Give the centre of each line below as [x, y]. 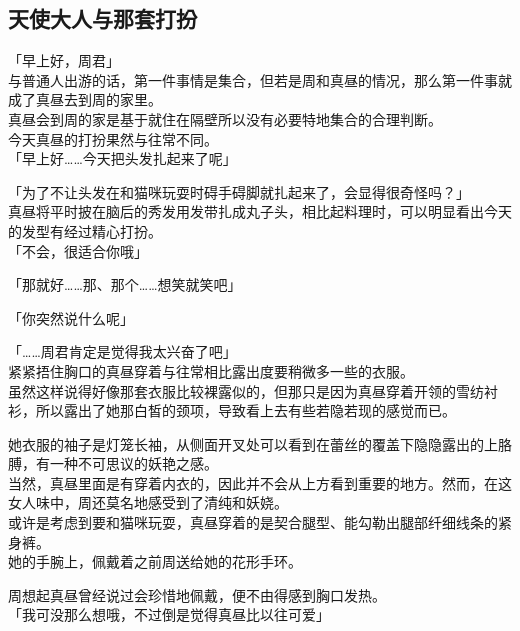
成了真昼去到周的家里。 [85, 99]
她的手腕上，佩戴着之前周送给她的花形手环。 [155, 561]
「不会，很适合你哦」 [78, 250]
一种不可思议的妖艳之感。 [133, 463]
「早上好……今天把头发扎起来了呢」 [122, 158]
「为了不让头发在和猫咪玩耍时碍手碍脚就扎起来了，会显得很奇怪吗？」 [239, 191]
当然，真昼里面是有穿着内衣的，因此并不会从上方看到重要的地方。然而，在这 [260, 482]
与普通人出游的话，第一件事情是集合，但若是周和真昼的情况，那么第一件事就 [260, 79]
